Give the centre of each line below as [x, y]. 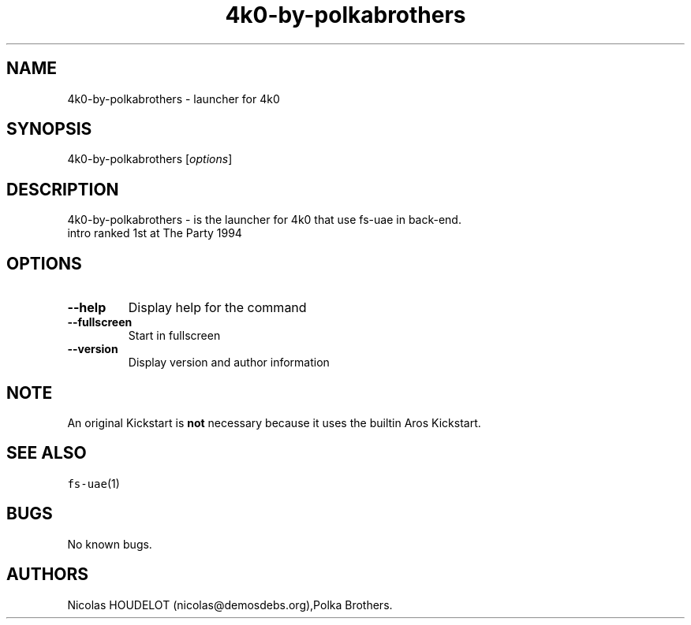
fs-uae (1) [93, 483]
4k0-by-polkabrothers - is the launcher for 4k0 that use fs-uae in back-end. [264, 220]
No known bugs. [110, 544]
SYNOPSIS [49, 129]
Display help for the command [217, 308]
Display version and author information [229, 363]
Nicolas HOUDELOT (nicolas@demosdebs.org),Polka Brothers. [230, 605]
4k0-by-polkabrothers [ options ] [150, 159]
